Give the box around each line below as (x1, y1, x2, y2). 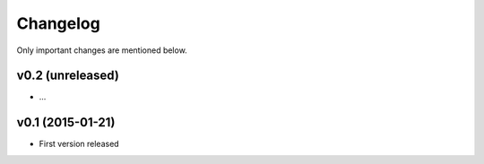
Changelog (16, 13, 100, 33)
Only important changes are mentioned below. (16, 45, 187, 56)
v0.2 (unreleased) (16, 68, 120, 83)
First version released (39, 139, 120, 150)
